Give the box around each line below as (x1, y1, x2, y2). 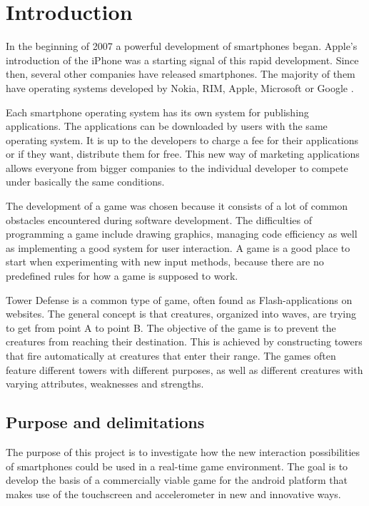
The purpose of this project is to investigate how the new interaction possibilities (6, 444, 360, 459)
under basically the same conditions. (6, 174, 165, 189)
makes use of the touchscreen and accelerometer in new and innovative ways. (6, 486, 341, 501)
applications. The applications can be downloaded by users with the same (6, 118, 328, 133)
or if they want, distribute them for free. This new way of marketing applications (6, 146, 360, 161)
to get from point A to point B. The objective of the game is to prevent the (6, 320, 336, 335)
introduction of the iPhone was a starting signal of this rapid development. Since (6, 52, 359, 67)
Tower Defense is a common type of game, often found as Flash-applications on (6, 292, 353, 307)
